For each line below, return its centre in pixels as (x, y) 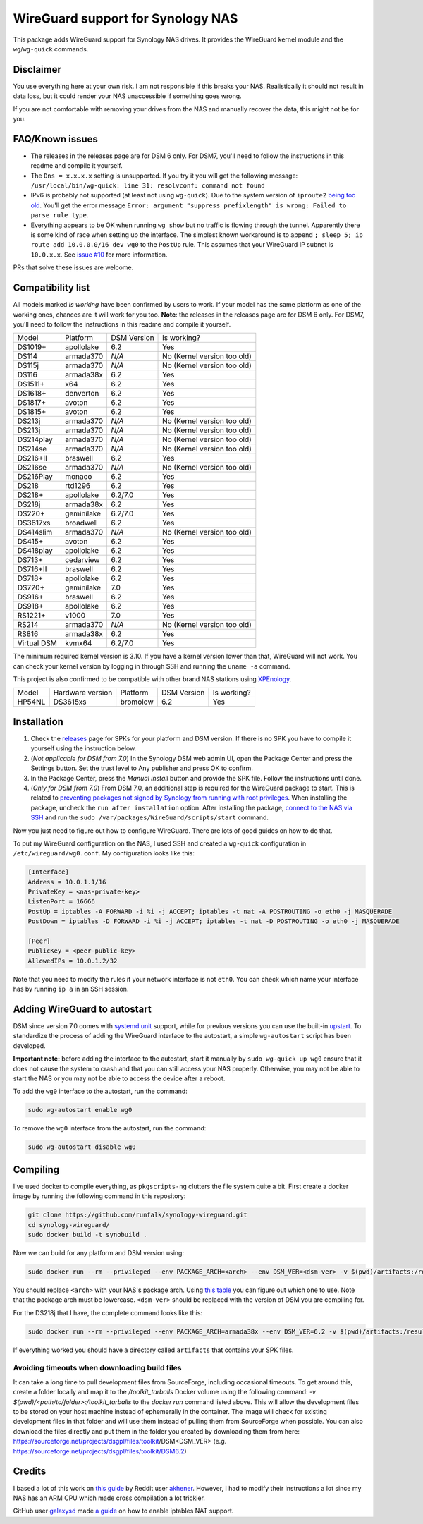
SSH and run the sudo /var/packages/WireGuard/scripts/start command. (150, 817)
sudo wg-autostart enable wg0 (80, 1110)
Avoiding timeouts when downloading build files (97, 1368)
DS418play (35, 551)
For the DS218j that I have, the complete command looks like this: (108, 1312)
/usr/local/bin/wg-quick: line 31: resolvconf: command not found (148, 186)
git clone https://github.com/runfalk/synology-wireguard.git (137, 1215)
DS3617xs (34, 523)
